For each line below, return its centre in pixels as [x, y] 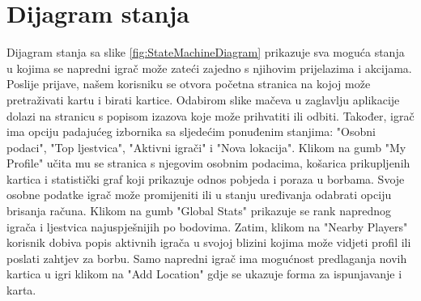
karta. [21, 290]
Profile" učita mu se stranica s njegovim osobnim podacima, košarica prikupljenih [208, 163]
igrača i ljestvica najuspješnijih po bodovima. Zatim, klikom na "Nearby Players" [207, 226]
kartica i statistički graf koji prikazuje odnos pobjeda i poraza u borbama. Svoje [206, 178]
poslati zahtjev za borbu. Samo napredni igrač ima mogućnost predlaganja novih [207, 258]
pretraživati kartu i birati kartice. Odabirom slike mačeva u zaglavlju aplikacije [203, 99]
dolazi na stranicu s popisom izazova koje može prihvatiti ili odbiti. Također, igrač [210, 115]
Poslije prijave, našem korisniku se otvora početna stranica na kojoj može [189, 84]
